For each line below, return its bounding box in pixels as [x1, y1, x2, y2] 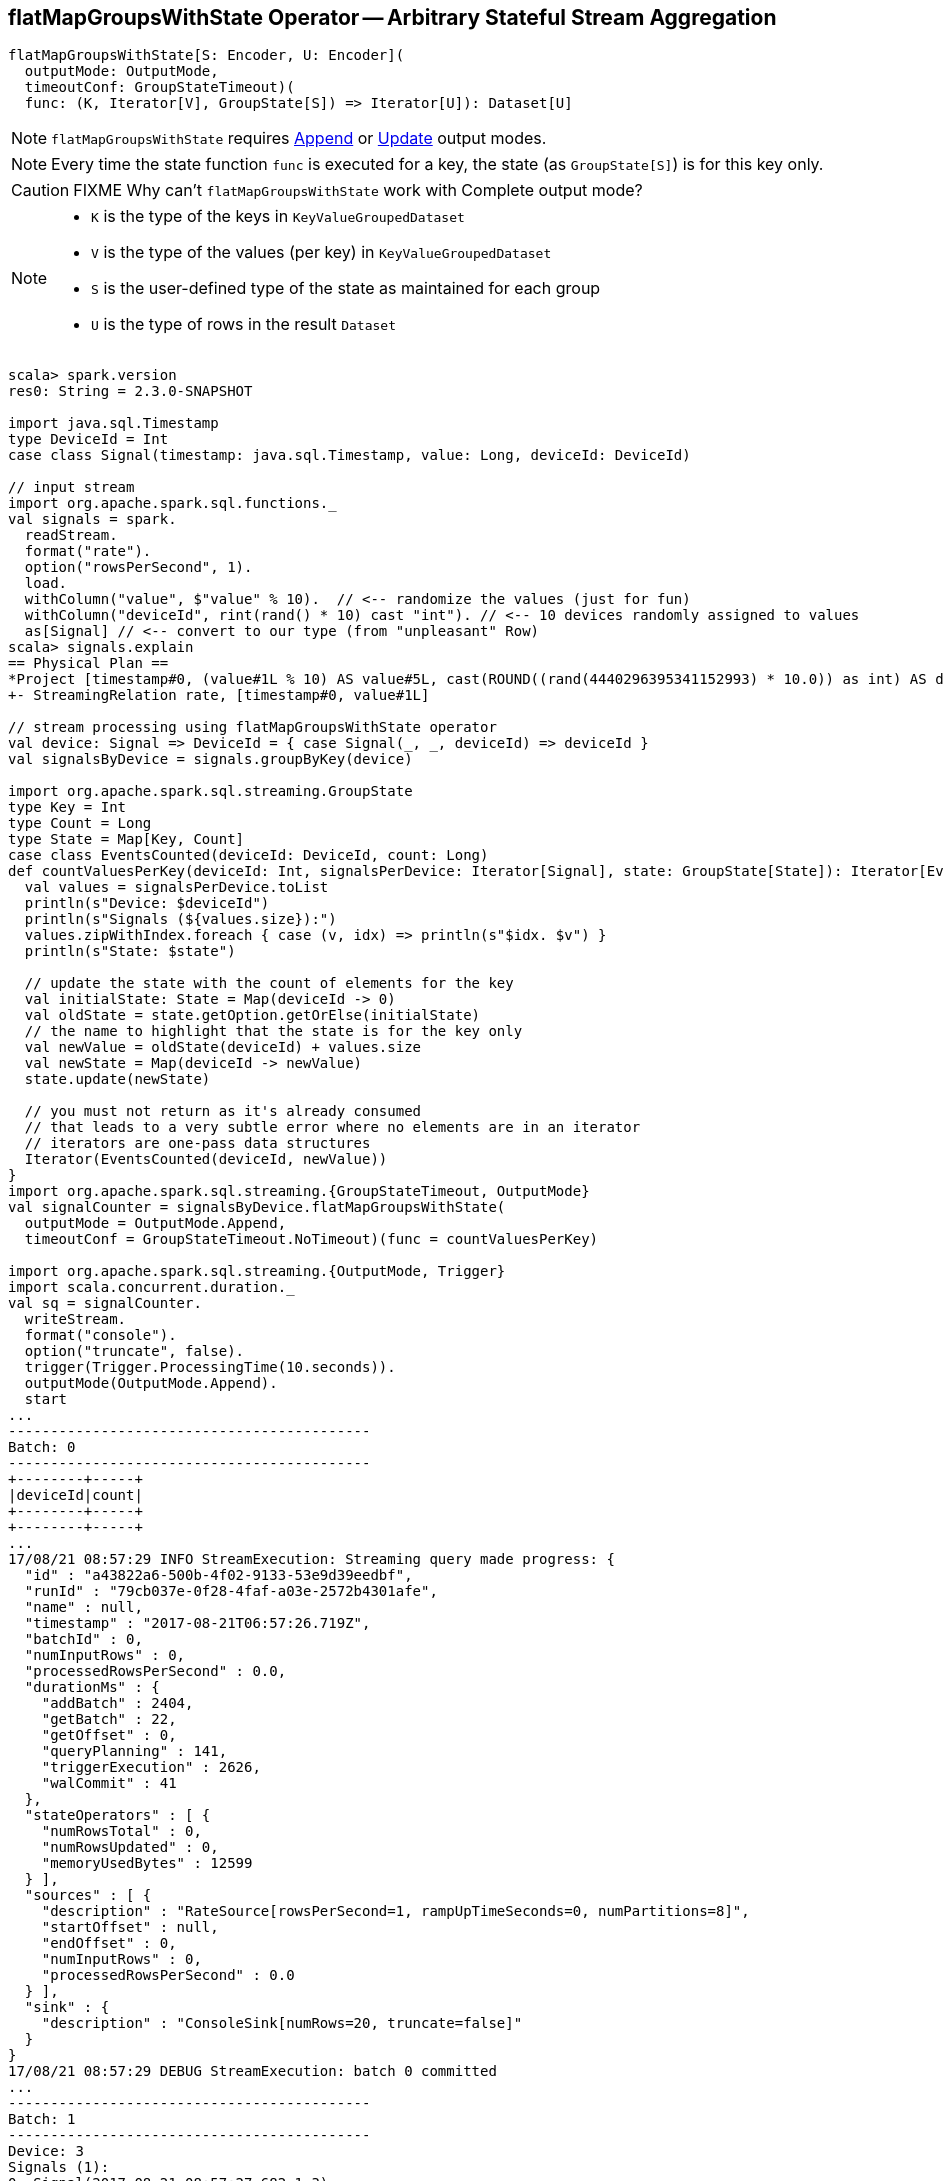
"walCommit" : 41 [41, 1775, 177, 1792]
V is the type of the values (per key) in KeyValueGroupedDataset [91, 242, 552, 263]
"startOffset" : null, [41, 1919, 219, 1936]
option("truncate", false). [24, 1343, 245, 1360]
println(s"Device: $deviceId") [24, 895, 270, 912]
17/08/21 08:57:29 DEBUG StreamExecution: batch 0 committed [8, 2063, 497, 2080]
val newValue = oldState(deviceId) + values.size [24, 1039, 422, 1056]
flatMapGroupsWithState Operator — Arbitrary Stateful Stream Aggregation [8, 5, 777, 30]
